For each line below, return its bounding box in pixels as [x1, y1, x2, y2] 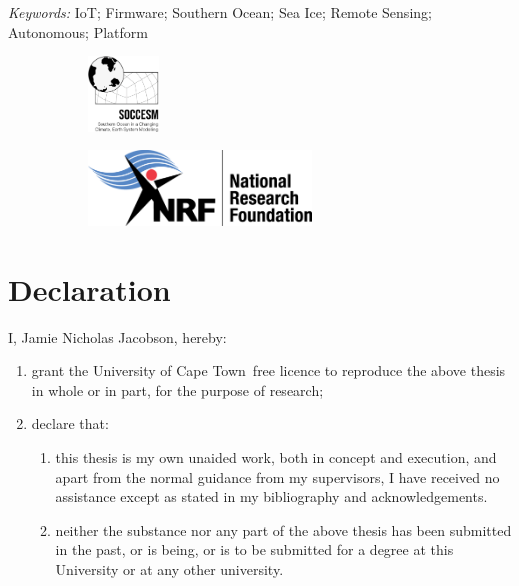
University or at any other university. [55, 559, 284, 579]
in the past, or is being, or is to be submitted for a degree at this [55, 539, 454, 560]
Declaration [8, 268, 171, 309]
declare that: [31, 413, 109, 434]
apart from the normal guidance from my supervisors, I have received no [55, 466, 500, 487]
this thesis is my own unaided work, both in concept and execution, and [55, 447, 497, 468]
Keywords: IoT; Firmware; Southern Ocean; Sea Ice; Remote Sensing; [8, 2, 432, 22]
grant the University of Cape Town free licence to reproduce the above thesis [31, 360, 506, 381]
